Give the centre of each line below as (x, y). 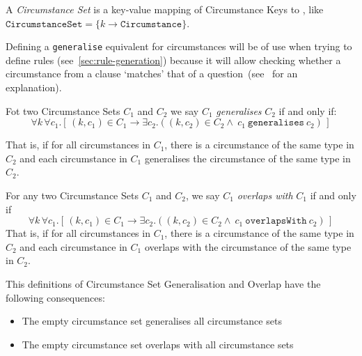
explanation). (34, 87)
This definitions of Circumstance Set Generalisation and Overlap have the (163, 283)
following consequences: (55, 297)
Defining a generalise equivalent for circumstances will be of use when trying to (179, 46)
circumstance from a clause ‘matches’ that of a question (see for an (152, 73)
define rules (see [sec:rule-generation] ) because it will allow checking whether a (173, 60)
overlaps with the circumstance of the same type (248, 246)
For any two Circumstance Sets (72, 195)
